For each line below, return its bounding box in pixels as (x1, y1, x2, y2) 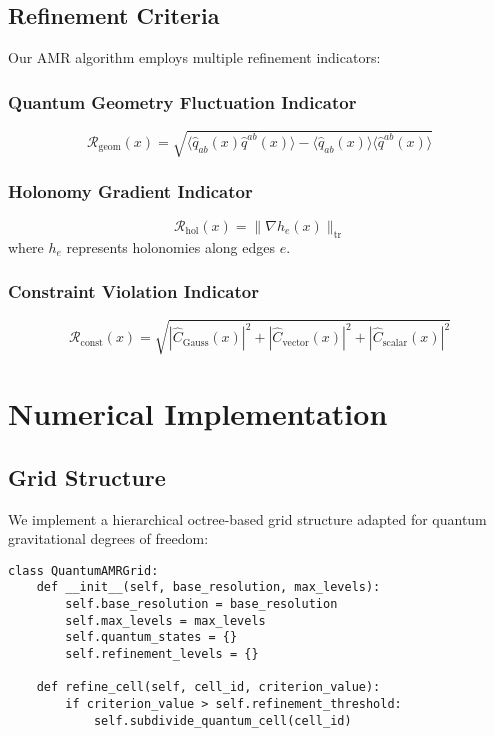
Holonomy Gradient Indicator (8, 179, 253, 204)
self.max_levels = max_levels (65, 613, 266, 628)
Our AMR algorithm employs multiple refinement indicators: (8, 47, 381, 68)
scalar (382, 337, 408, 348)
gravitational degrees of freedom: (8, 528, 209, 549)
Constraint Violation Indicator (8, 279, 259, 304)
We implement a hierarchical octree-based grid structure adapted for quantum (8, 508, 487, 529)
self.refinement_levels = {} (65, 646, 259, 661)
